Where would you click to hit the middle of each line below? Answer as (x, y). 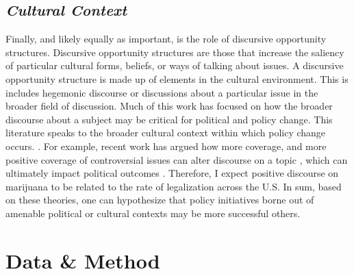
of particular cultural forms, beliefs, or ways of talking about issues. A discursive (175, 65)
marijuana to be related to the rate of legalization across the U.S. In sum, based (174, 186)
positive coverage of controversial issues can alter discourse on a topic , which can (177, 159)
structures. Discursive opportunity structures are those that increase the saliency (175, 52)
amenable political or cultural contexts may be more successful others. (153, 213)
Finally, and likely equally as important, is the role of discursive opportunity (166, 39)
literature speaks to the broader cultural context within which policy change (166, 133)
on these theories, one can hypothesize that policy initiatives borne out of (160, 200)
